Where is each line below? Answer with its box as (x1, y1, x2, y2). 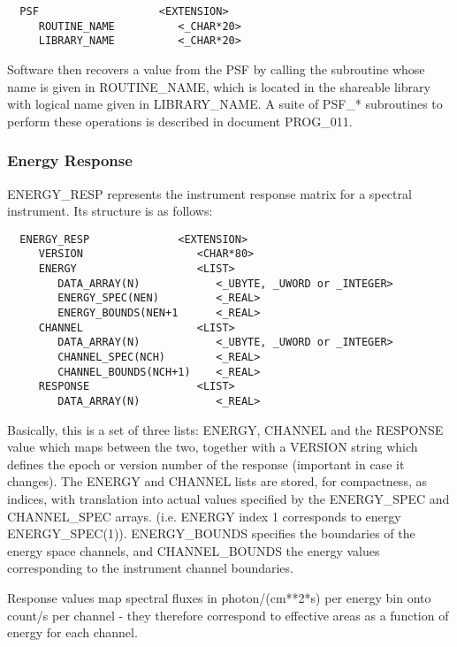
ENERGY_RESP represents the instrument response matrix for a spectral (7, 184, 412, 202)
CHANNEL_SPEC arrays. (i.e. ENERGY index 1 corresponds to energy (7, 506, 401, 525)
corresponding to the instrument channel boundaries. (7, 559, 293, 577)
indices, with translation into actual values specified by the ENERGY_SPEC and (7, 490, 450, 507)
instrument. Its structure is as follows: (7, 202, 213, 220)
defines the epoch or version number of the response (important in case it (7, 454, 405, 473)
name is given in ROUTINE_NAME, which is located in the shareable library (7, 77, 430, 95)
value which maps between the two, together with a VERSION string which (7, 438, 418, 456)
